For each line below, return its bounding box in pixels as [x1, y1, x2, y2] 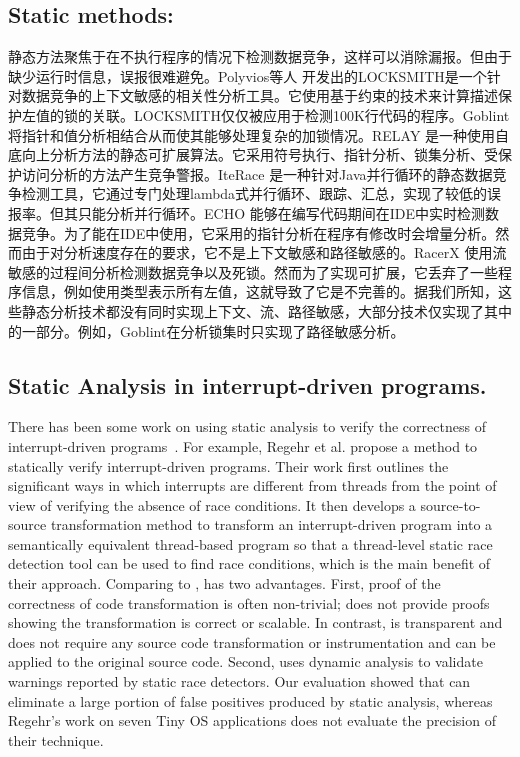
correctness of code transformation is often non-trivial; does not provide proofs [8, 592, 490, 613]
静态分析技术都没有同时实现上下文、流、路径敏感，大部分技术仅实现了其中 [21, 300, 512, 321]
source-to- [420, 494, 481, 515]
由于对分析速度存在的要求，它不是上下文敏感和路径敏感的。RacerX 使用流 [21, 242, 507, 263]
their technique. [8, 729, 104, 750]
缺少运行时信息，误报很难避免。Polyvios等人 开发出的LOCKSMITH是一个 [8, 65, 487, 86]
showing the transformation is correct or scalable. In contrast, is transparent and [8, 612, 503, 633]
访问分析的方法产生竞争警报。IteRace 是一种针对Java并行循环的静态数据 [21, 163, 493, 184]
